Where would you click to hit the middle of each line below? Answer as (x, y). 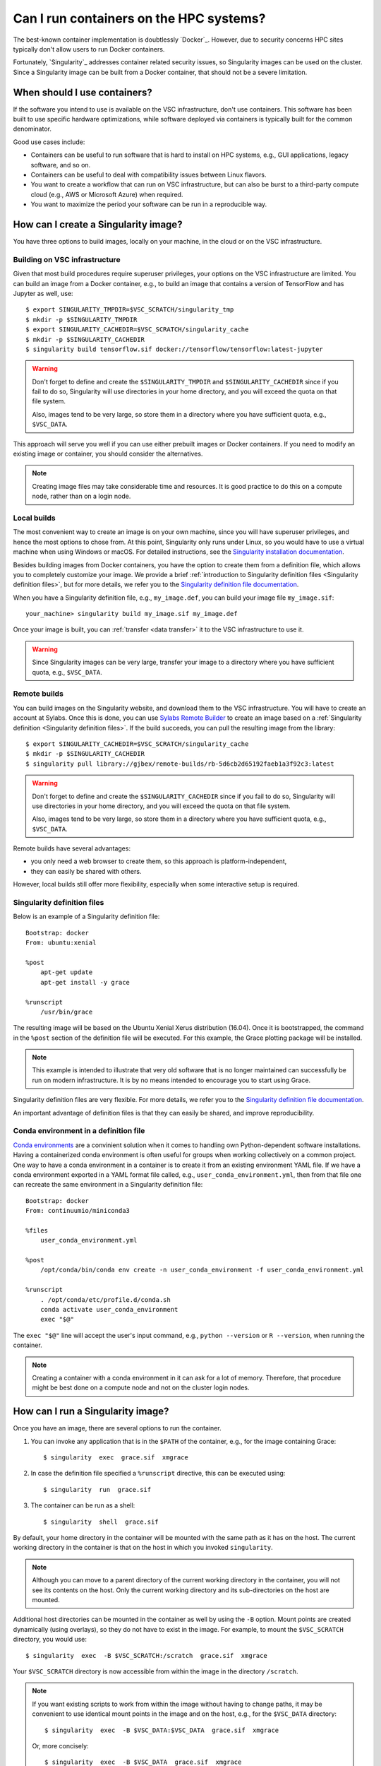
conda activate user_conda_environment (109, 1310)
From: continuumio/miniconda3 (78, 1211)
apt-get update (66, 972)
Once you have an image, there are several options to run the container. (117, 1428)
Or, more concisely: (60, 1746)
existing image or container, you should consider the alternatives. (108, 454)
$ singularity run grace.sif (97, 1489)
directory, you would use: (50, 1640)
